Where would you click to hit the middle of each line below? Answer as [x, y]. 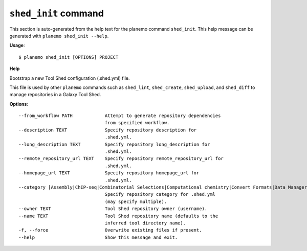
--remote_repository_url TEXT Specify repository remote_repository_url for [121, 159]
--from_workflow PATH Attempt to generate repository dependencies [120, 116]
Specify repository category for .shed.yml [160, 195]
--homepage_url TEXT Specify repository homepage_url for [109, 173]
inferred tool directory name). [145, 223]
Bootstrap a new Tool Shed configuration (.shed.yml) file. [70, 78]
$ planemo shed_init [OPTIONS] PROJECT [69, 57]
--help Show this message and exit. [98, 237]
